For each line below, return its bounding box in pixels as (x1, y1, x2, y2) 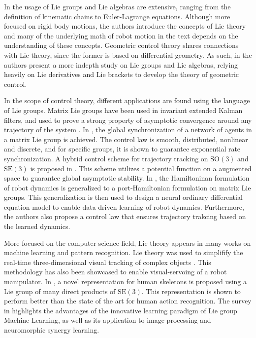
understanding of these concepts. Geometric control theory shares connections (4, 40, 239, 50)
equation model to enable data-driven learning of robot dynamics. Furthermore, (4, 201, 244, 212)
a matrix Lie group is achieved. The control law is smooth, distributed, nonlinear (4, 134, 248, 144)
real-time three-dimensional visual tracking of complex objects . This (4, 257, 211, 267)
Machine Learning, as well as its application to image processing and (4, 315, 211, 325)
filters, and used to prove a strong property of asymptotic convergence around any (4, 114, 252, 125)
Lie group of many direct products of (4, 286, 116, 296)
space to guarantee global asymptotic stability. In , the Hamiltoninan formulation (4, 173, 250, 183)
